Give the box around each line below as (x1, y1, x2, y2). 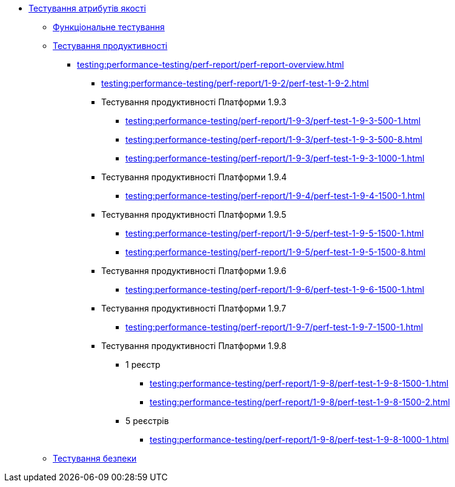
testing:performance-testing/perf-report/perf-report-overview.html (77, 59, 344, 70)
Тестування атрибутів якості (28, 3, 146, 13)
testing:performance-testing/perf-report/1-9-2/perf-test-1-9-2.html (101, 78, 369, 88)
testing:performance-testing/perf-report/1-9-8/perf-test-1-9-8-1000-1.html (150, 434, 449, 445)
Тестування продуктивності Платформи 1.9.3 (101, 97, 287, 107)
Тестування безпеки (53, 453, 137, 463)
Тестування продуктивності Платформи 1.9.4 (101, 172, 287, 182)
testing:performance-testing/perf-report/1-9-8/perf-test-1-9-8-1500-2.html (150, 397, 450, 407)
